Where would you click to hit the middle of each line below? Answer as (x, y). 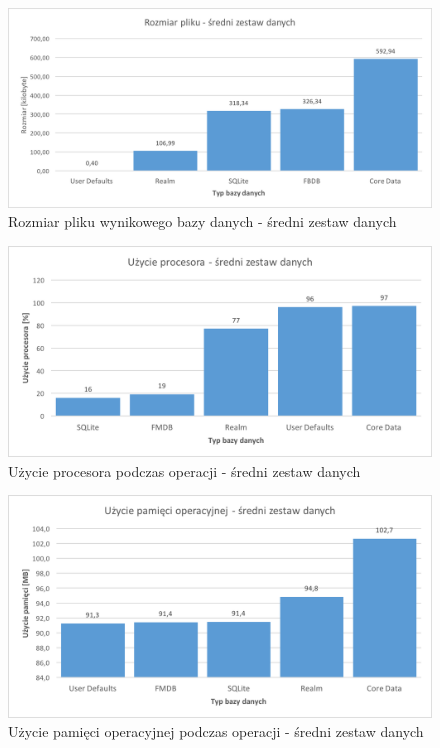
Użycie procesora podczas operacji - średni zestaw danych (184, 470)
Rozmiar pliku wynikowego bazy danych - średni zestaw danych (202, 221)
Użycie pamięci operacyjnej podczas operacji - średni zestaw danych (216, 731)
